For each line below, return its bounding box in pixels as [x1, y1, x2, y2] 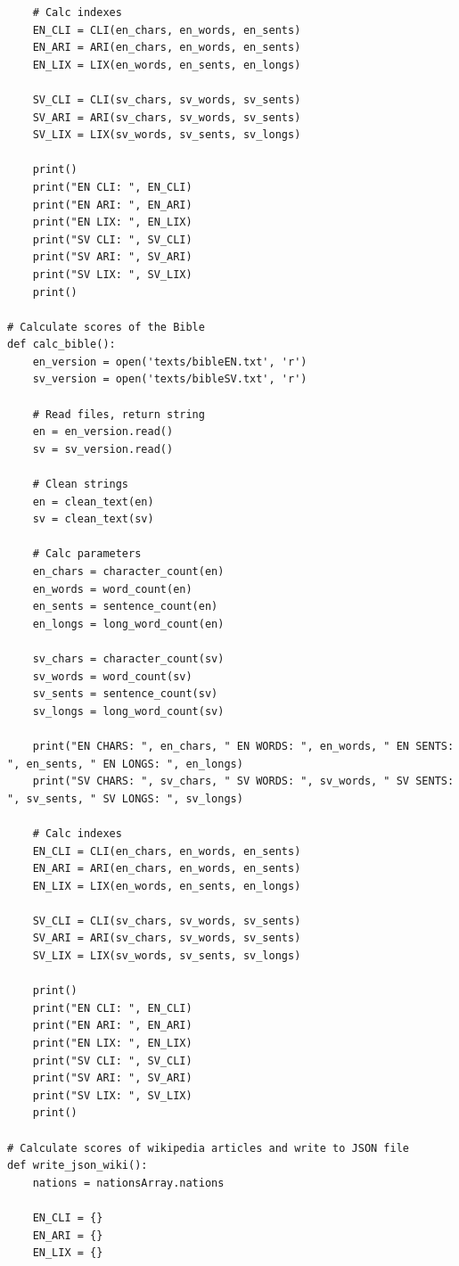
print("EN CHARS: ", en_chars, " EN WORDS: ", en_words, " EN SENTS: [32, 739, 455, 752]
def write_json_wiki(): [7, 1159, 148, 1172]
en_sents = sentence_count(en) [32, 600, 218, 613]
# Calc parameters [32, 547, 142, 561]
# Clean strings [32, 478, 129, 491]
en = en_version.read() [32, 425, 174, 439]
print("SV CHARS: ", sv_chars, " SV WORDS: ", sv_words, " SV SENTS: [32, 775, 455, 788]
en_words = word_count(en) [32, 582, 193, 596]
